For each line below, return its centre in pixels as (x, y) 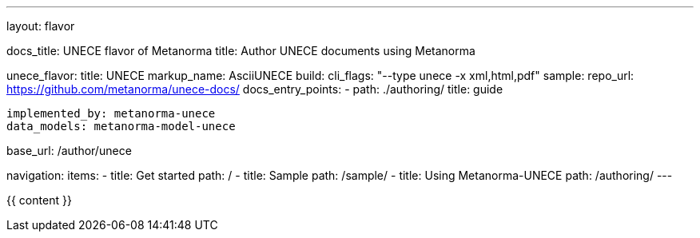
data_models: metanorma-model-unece (121, 126)
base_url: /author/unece (69, 151)
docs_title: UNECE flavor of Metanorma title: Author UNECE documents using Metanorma (241, 51)
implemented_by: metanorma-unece (111, 113)
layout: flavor (41, 26)
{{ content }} (39, 200)
